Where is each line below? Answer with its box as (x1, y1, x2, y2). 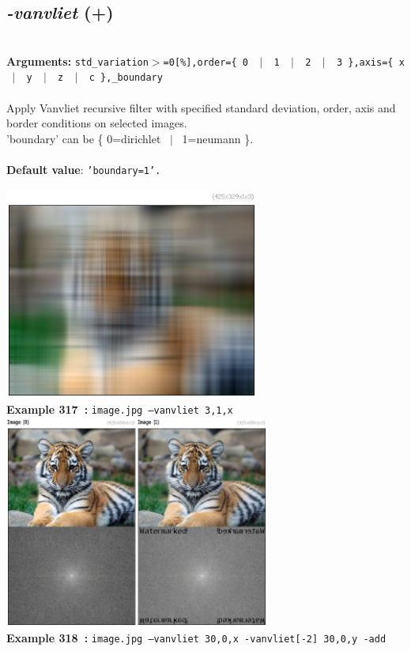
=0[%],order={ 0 (163, 56, 248, 68)
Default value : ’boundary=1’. (6, 161, 161, 178)
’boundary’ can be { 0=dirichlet (6, 130, 161, 146)
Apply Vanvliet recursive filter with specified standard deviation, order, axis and (6, 99, 396, 115)
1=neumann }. (182, 130, 254, 146)
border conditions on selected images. (6, 115, 187, 131)
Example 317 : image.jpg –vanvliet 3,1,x (6, 400, 233, 417)
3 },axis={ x (336, 56, 405, 68)
